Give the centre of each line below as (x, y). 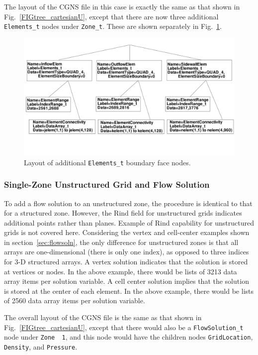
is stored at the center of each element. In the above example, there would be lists (129, 291)
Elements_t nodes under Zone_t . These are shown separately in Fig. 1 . (113, 26)
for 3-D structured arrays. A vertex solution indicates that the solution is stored (126, 262)
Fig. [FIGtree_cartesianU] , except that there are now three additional (111, 16)
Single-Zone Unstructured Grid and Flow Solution (107, 184)
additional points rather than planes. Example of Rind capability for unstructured (129, 222)
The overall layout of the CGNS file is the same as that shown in (103, 317)
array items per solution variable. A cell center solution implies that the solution (127, 281)
